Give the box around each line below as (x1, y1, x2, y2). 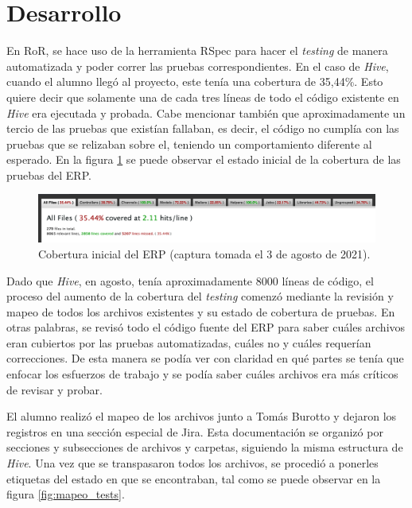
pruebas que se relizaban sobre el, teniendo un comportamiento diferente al (6, 135, 372, 152)
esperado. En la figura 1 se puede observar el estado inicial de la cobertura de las (6, 151, 401, 168)
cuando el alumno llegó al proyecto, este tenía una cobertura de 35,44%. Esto (6, 73, 383, 90)
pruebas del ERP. (6, 166, 91, 183)
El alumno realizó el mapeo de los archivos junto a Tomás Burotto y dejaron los (6, 408, 397, 425)
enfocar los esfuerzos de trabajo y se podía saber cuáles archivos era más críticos (6, 366, 398, 382)
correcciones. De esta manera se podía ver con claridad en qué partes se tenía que (6, 350, 404, 366)
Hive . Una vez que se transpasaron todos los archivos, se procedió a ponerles (6, 455, 379, 471)
